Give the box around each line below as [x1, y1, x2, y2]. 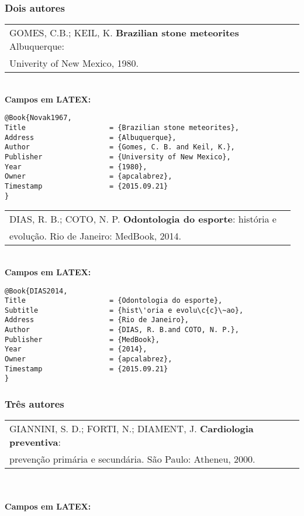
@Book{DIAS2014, [5, 286, 68, 295]
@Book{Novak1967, [5, 114, 72, 122]
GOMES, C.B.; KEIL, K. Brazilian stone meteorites [9, 26, 239, 40]
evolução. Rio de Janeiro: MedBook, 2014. [9, 229, 182, 243]
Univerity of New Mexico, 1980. [9, 56, 139, 70]
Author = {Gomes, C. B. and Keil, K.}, [5, 143, 235, 152]
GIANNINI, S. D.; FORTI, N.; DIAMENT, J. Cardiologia [9, 422, 254, 436]
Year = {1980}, [5, 162, 147, 171]
